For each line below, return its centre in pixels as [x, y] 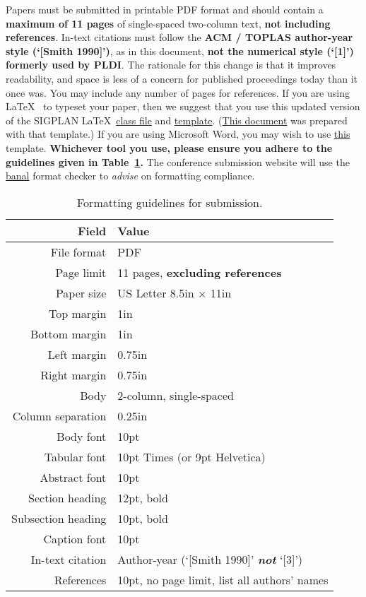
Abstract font [73, 477]
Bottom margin [68, 333]
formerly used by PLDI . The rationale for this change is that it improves [171, 65]
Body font [82, 436]
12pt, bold [143, 497]
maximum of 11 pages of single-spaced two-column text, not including [168, 23]
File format [78, 252]
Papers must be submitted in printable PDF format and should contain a [165, 9]
